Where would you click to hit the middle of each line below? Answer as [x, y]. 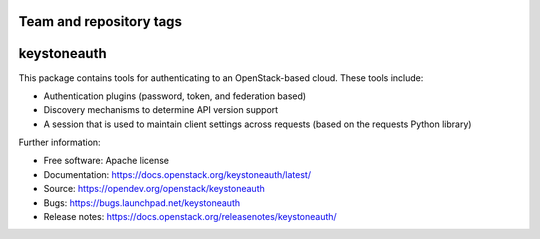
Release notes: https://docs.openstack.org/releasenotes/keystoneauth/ [190, 217]
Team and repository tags [100, 21]
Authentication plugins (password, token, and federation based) [175, 96]
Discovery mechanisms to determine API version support [161, 110]
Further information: [59, 142]
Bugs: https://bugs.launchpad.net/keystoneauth [142, 202]
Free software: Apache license [106, 161]
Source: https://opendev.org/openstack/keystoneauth [154, 189]
